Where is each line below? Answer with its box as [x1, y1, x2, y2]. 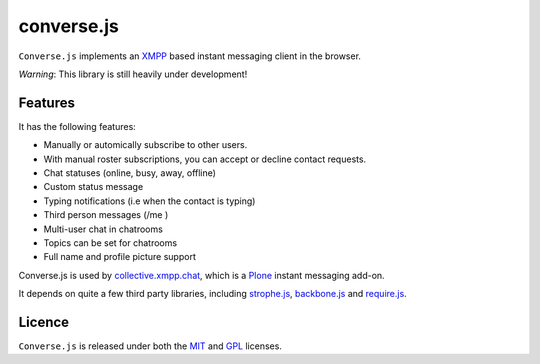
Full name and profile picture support [43, 251, 197, 263]
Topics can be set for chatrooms [43, 236, 178, 249]
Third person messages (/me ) [43, 209, 169, 221]
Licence [18, 313, 70, 330]
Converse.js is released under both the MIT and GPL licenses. [18, 340, 282, 352]
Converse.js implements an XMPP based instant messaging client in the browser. [18, 50, 362, 62]
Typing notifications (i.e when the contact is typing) [43, 195, 256, 207]
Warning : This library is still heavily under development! [18, 68, 248, 80]
